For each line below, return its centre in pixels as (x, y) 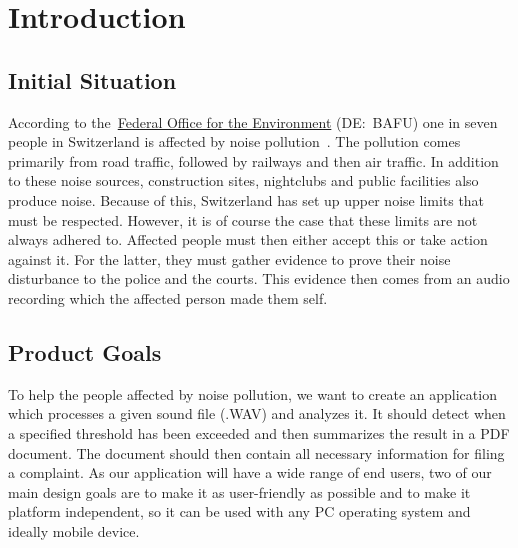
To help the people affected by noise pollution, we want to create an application (252, 393)
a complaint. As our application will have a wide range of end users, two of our (250, 472)
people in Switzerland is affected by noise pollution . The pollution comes (234, 141)
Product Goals (85, 351)
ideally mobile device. (74, 530)
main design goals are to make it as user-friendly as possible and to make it (239, 491)
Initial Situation (92, 79)
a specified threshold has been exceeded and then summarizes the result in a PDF (259, 432)
